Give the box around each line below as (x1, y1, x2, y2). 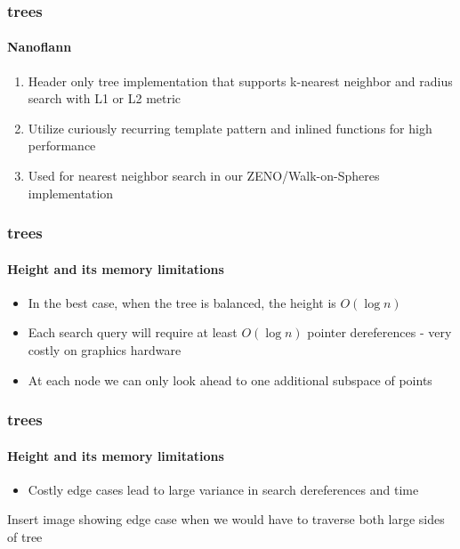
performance (28, 136, 96, 155)
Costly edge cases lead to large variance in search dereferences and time (28, 480, 419, 498)
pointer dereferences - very (307, 323, 452, 342)
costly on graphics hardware (28, 341, 182, 359)
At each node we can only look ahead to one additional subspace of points (28, 370, 432, 389)
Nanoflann (7, 37, 72, 56)
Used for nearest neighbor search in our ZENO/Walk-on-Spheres (28, 166, 380, 185)
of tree (7, 528, 43, 546)
